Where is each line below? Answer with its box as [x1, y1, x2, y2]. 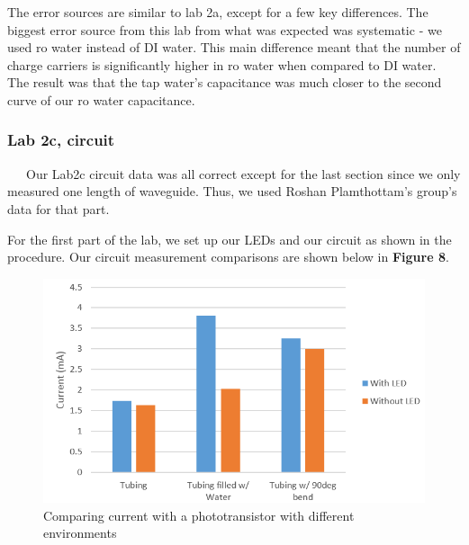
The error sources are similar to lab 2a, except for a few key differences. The [7, 3, 428, 21]
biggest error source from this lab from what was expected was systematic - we [7, 20, 442, 39]
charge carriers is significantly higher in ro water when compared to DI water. [7, 55, 437, 74]
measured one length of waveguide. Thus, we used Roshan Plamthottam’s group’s [7, 182, 457, 201]
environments [43, 523, 117, 542]
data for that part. [7, 199, 110, 218]
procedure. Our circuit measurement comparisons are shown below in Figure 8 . [7, 247, 449, 266]
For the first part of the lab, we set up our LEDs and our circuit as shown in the [7, 229, 452, 248]
